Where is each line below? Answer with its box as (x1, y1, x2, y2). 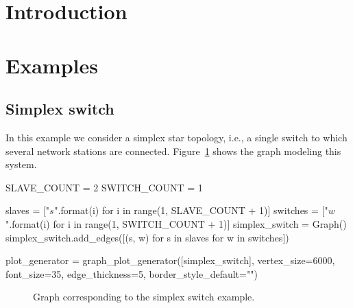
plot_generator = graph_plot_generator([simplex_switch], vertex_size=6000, (5, 253, 335, 268)
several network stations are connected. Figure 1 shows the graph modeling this (5, 143, 341, 158)
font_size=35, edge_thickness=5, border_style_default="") (5, 266, 258, 281)
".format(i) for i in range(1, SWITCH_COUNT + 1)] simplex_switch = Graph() (5, 216, 347, 230)
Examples (5, 51, 98, 79)
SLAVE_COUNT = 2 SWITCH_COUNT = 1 (5, 180, 203, 194)
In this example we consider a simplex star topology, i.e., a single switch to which (5, 130, 348, 144)
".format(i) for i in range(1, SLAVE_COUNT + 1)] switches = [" (54, 203, 328, 217)
